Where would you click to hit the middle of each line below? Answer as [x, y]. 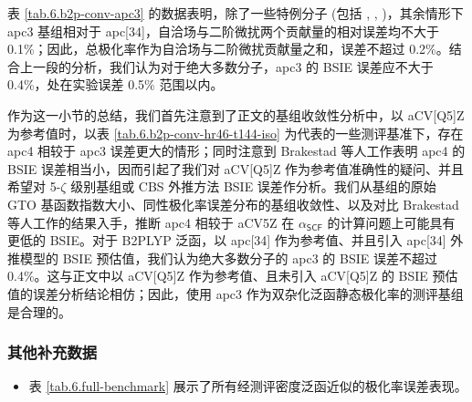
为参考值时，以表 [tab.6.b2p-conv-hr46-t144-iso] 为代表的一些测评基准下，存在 [236, 133]
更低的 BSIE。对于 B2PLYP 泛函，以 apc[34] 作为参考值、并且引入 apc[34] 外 [236, 240]
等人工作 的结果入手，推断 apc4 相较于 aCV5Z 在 [151, 222]
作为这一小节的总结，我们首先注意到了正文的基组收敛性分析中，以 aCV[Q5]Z [236, 114]
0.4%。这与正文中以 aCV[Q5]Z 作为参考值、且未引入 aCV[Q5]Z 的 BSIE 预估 [233, 276]
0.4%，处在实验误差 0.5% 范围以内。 [115, 84]
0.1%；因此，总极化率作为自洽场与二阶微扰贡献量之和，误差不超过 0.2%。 [228, 49]
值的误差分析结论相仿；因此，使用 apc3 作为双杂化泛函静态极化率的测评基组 [236, 293]
